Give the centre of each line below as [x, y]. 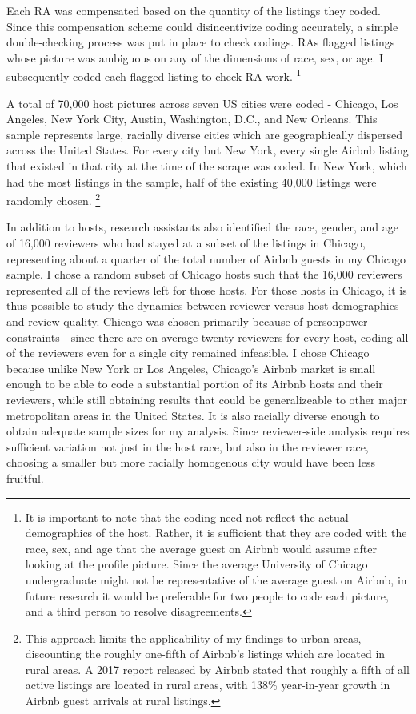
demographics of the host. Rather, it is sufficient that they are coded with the [216, 533]
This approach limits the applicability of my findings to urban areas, [193, 638]
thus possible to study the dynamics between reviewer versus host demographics [203, 305]
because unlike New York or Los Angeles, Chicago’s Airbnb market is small [191, 368]
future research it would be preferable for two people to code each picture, [207, 595]
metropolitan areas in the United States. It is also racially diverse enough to [193, 415]
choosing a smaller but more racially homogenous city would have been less [191, 462]
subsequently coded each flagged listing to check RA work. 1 [154, 75]
